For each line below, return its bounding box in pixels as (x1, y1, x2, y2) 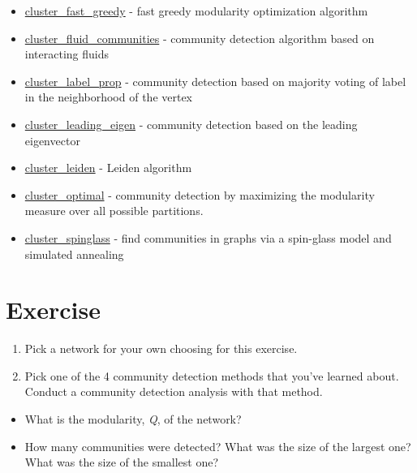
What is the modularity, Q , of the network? (24, 411, 242, 428)
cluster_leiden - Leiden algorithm (24, 159, 192, 176)
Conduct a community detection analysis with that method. (24, 383, 323, 400)
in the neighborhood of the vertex (24, 88, 193, 105)
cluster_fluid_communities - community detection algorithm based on (24, 29, 375, 46)
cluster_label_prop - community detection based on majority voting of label (24, 72, 406, 89)
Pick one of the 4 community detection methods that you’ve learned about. (24, 367, 399, 384)
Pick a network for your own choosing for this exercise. (24, 340, 298, 357)
